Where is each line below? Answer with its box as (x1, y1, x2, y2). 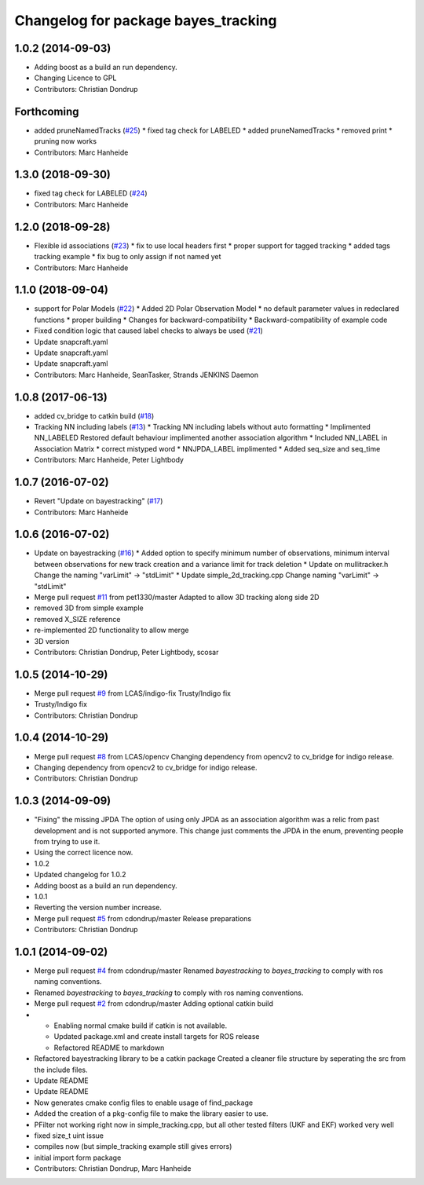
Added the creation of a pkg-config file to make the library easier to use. (34, 1109, 269, 1118)
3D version (34, 636, 70, 646)
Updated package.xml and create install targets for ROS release (53, 1032, 260, 1041)
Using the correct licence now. (34, 848, 133, 858)
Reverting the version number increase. (34, 903, 163, 913)
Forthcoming (14, 104, 79, 118)
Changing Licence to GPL (34, 73, 117, 82)
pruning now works (34, 137, 97, 146)
